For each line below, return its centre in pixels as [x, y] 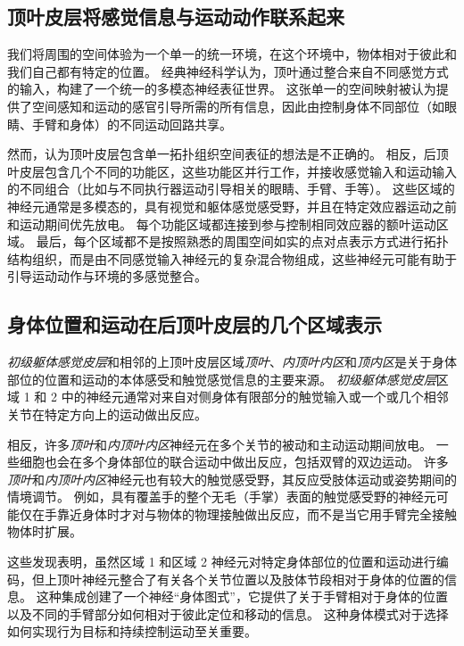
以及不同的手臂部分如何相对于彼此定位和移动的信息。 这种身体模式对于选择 [228, 613]
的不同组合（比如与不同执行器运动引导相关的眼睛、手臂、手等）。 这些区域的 [231, 189]
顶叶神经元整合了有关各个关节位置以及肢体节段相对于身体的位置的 [250, 579]
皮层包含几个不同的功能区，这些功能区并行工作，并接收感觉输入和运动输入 [238, 171]
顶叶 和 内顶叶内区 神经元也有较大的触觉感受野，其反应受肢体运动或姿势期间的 [232, 479]
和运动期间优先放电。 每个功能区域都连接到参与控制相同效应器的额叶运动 [222, 224]
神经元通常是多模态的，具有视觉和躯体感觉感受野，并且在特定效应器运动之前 [232, 206]
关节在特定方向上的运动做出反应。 [107, 414]
